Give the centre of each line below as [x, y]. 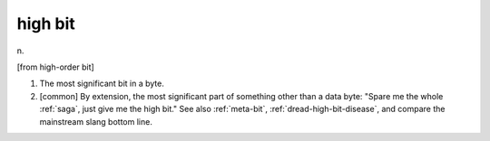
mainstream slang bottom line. [96, 121]
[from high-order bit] [55, 67]
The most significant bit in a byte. [102, 84]
